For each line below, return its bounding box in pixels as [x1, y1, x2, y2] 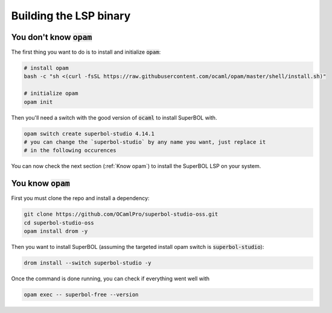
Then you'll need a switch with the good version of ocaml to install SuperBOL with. [11, 114, 217, 121]
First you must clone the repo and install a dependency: [11, 195, 150, 202]
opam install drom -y [24, 228, 88, 235]
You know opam [11, 178, 71, 189]
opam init [24, 98, 53, 105]
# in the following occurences [24, 147, 117, 154]
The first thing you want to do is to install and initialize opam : [11, 48, 161, 56]
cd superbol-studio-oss [24, 219, 95, 226]
